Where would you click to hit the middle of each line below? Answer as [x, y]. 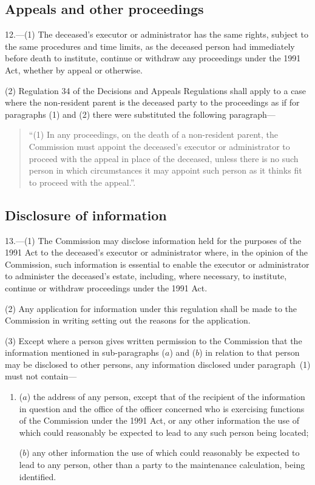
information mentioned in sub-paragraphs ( [85, 352]
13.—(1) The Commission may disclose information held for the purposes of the [153, 240]
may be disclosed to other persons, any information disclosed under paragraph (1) [158, 364]
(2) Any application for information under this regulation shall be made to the [151, 308]
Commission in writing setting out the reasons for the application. [128, 320]
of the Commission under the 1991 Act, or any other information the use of [159, 420]
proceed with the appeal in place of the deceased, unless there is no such [164, 158]
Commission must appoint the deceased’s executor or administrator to [159, 146]
